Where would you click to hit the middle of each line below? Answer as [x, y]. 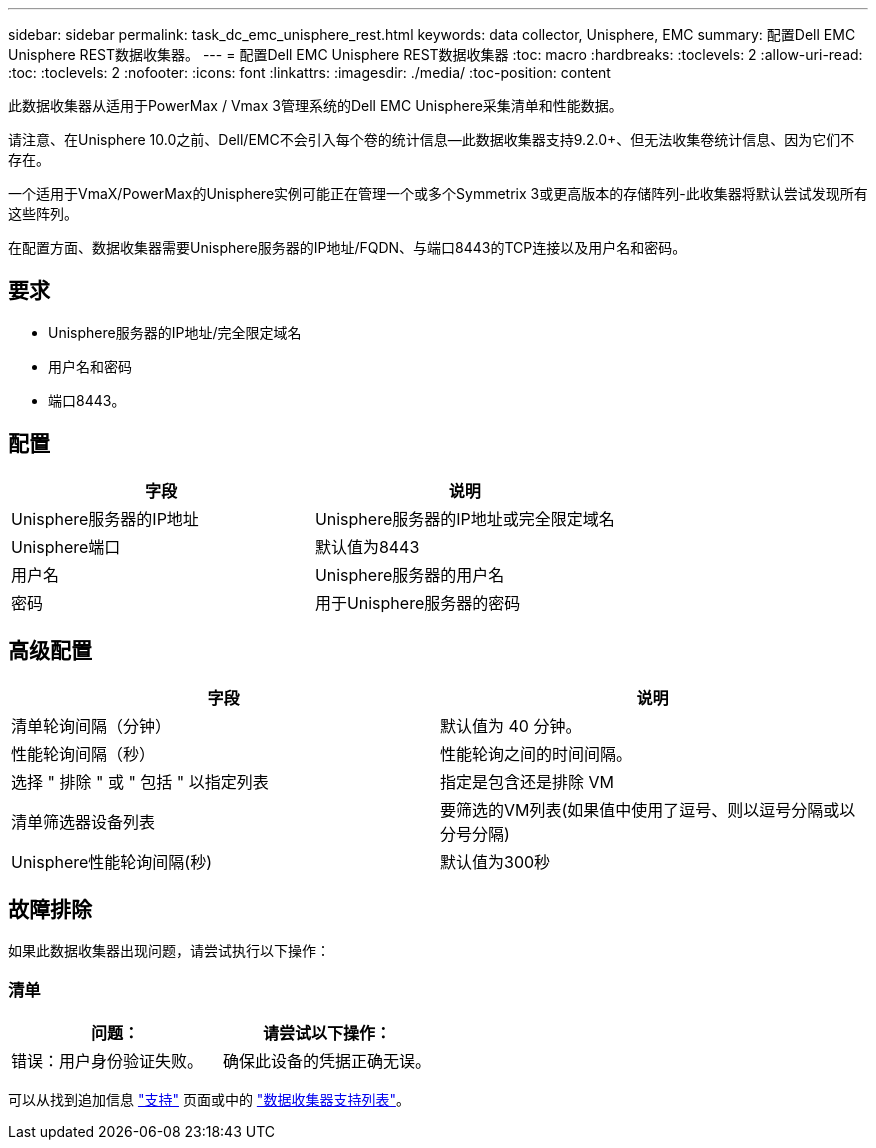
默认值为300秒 [495, 861]
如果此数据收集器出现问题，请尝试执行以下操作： [169, 951]
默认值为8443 [367, 546]
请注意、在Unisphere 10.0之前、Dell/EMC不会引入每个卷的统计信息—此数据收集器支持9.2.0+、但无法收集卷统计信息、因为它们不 [431, 139]
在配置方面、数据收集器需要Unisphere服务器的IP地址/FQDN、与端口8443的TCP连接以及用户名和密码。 [347, 247]
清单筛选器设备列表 [83, 821]
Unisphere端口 [66, 546]
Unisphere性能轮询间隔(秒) [112, 861]
